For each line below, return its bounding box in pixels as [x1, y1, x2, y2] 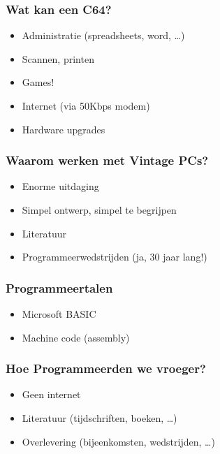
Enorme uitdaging [22, 179, 99, 193]
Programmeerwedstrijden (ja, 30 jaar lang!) [22, 249, 207, 264]
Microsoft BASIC [22, 307, 96, 321]
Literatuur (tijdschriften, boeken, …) [22, 411, 177, 425]
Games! [22, 75, 54, 89]
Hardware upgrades [22, 122, 105, 136]
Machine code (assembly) [22, 330, 130, 344]
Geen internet [22, 387, 81, 402]
